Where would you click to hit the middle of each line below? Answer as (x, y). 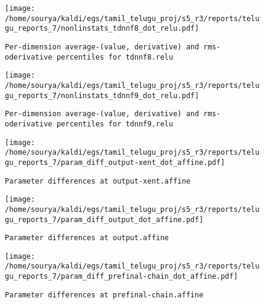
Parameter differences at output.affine (87, 238)
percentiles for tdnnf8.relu (115, 57)
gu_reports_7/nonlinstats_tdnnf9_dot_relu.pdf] (102, 95)
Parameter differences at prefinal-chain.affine (104, 295)
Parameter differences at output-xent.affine (98, 181)
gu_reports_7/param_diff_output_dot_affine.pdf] (104, 219)
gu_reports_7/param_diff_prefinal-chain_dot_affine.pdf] (121, 277)
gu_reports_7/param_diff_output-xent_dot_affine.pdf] (115, 162)
